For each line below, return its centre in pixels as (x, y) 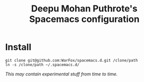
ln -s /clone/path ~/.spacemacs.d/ (42, 65)
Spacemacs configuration (84, 19)
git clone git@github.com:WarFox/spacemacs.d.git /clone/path (71, 60)
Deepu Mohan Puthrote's (84, 9)
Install (18, 47)
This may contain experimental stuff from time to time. (61, 74)
